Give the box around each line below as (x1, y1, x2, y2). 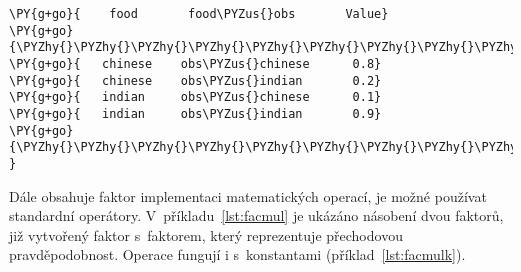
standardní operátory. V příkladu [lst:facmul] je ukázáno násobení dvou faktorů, (9, 205, 504, 226)
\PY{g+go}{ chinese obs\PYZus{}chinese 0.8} (9, 56, 382, 71)
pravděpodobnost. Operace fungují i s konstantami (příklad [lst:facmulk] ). (9, 244, 466, 265)
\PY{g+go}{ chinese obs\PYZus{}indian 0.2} (9, 73, 382, 88)
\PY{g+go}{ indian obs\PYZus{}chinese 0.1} (9, 90, 382, 105)
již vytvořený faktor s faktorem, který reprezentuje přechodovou (9, 224, 403, 245)
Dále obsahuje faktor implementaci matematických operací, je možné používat (9, 185, 487, 206)
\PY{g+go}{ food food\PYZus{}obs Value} (9, 7, 389, 21)
